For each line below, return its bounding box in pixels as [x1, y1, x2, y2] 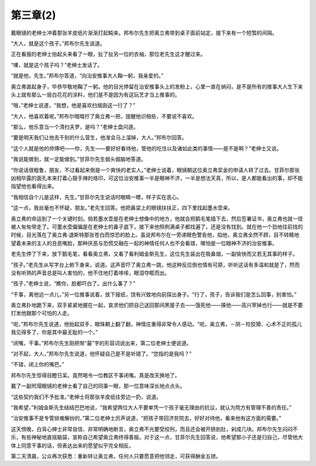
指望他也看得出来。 [11, 183, 57, 190]
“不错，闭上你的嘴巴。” [11, 361, 64, 368]
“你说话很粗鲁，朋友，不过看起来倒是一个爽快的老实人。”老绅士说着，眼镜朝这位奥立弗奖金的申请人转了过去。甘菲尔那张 [11, 166, 300, 173]
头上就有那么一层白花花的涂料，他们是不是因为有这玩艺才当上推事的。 [11, 91, 180, 98]
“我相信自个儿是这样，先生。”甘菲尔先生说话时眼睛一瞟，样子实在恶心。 [11, 193, 183, 200]
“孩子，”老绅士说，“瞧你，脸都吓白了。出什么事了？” [11, 280, 136, 287]
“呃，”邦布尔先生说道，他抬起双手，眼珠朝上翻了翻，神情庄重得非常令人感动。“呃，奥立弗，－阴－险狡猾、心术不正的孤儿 [11, 320, 303, 327]
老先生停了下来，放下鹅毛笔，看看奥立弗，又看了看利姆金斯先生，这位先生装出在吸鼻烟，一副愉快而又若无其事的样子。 [11, 251, 298, 258]
